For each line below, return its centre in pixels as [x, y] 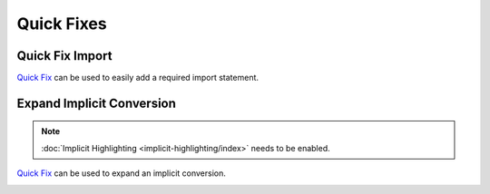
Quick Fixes [62, 24]
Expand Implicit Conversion [97, 103]
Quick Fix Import [64, 56]
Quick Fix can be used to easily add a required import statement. [137, 78]
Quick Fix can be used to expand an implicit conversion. [122, 173]
